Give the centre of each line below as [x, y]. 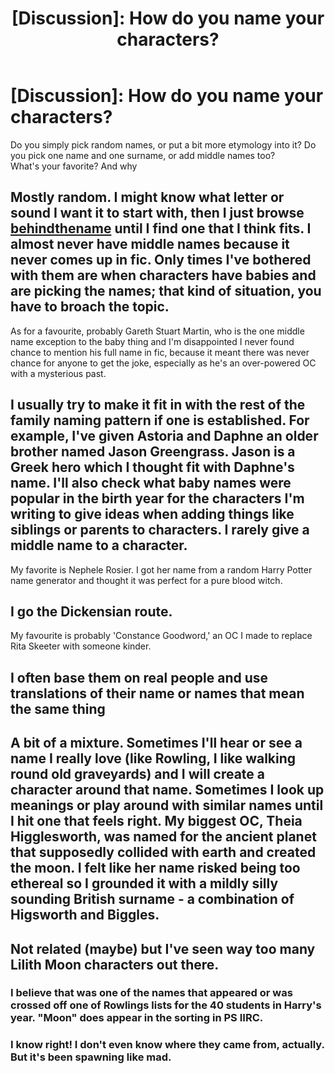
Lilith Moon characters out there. [115, 964]
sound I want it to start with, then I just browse [157, 213]
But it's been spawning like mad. [91, 1057]
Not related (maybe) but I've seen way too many [163, 948]
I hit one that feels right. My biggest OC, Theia [156, 821]
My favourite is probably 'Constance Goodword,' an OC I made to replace [161, 636]
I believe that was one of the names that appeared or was [151, 993]
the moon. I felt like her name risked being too [155, 868]
